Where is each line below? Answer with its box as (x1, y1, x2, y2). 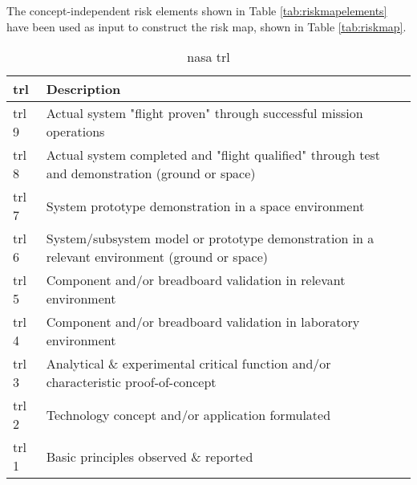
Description (46, 79, 121, 99)
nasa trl (187, 47, 230, 67)
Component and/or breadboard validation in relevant (46, 271, 346, 290)
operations (46, 122, 105, 141)
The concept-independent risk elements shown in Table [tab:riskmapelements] (6, 2, 387, 18)
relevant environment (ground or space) (46, 247, 269, 267)
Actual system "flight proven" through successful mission (46, 104, 363, 123)
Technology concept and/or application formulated (46, 405, 331, 424)
